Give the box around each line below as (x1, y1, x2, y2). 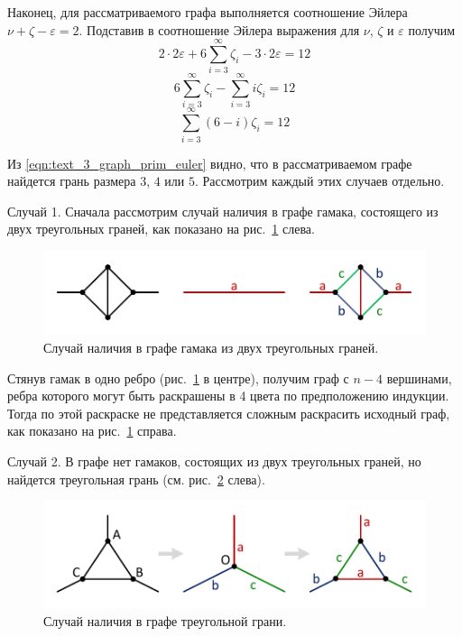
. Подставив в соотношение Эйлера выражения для (79, 20, 360, 39)
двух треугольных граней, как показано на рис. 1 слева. (7, 219, 315, 238)
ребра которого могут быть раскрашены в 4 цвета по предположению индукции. (7, 386, 449, 405)
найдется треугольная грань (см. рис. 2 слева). (7, 469, 265, 488)
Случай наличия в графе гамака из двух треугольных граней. (43, 337, 379, 356)
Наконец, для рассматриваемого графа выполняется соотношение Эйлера (7, 3, 408, 21)
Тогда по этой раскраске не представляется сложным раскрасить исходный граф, (7, 403, 450, 422)
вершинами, (386, 368, 452, 387)
